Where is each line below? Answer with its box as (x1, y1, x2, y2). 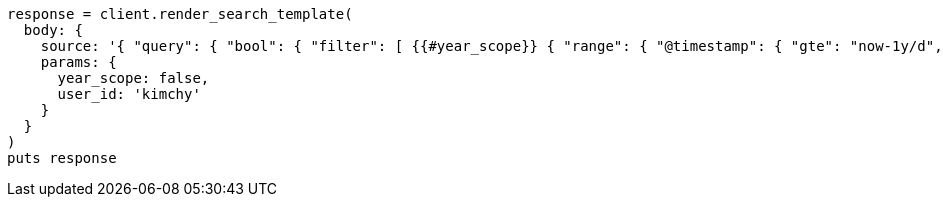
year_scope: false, (57, 70, 210, 86)
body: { (23, 22, 83, 38)
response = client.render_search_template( (7, 6, 353, 22)
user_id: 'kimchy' (57, 86, 201, 102)
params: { (40, 54, 117, 70)
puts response (7, 150, 117, 166)
